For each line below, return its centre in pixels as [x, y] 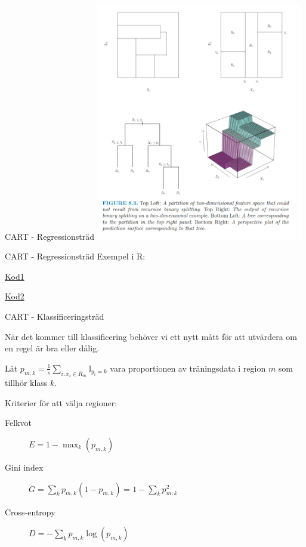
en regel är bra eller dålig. [52, 348]
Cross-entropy [30, 512]
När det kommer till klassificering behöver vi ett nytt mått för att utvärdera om [151, 336]
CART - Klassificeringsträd [55, 316]
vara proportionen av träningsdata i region [188, 368]
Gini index [24, 467]
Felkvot [18, 423]
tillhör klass [26, 383]
